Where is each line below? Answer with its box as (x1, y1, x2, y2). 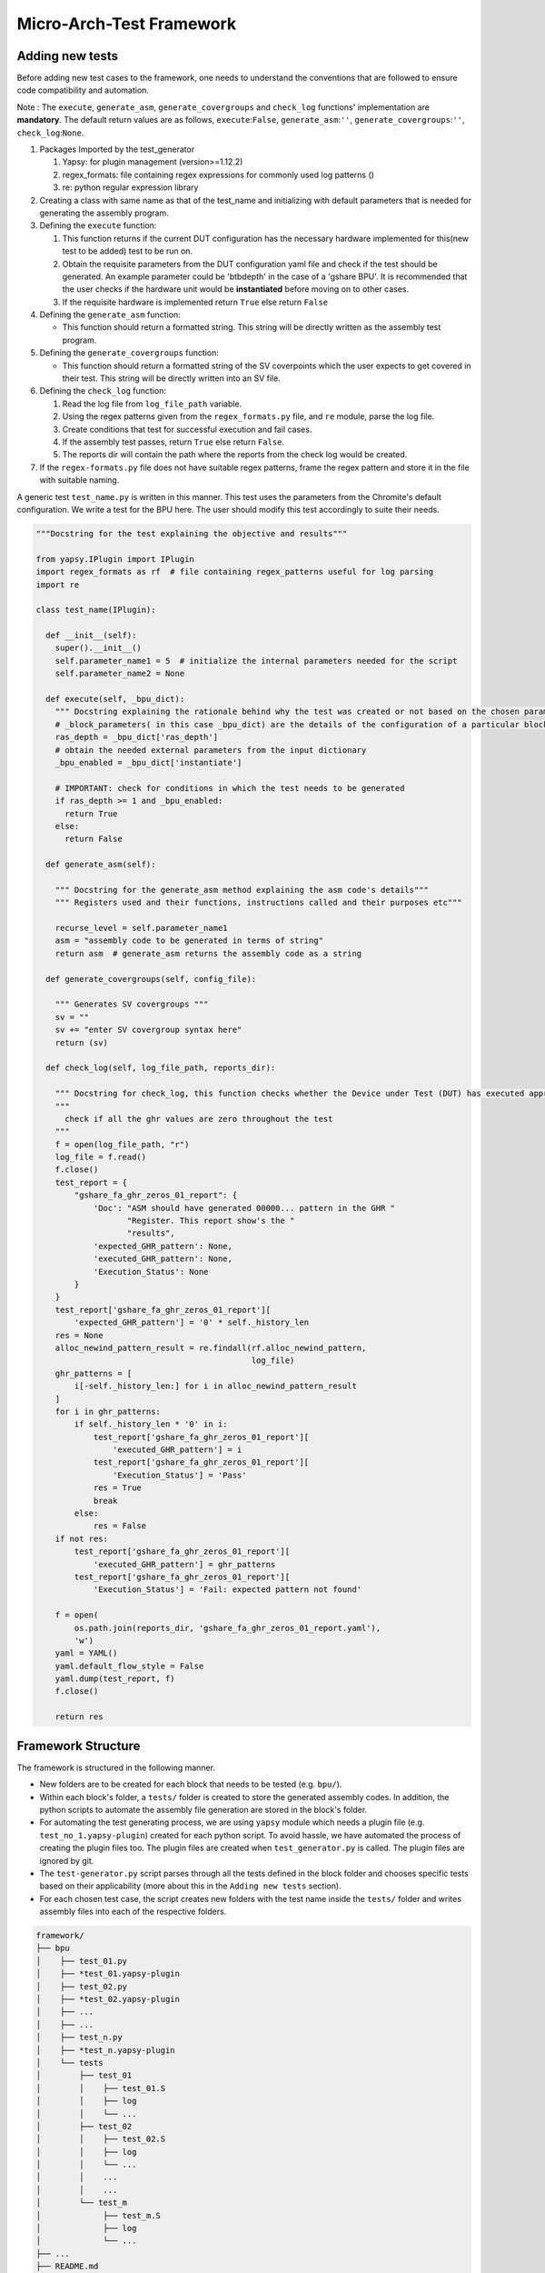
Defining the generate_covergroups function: (39, 347, 220, 358)
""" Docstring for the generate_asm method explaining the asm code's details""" (54, 885, 429, 895)
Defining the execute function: (39, 220, 157, 231)
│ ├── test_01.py (35, 1956, 127, 1966)
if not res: (54, 1533, 109, 1544)
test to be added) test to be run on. (62, 245, 193, 256)
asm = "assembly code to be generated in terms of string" (54, 936, 324, 946)
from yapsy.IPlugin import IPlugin (35, 554, 194, 564)
